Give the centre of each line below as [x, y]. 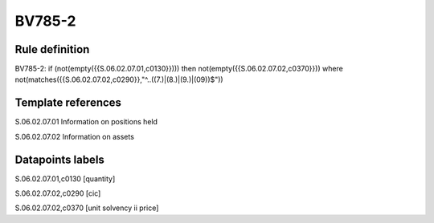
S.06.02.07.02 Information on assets [74, 136]
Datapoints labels [59, 159]
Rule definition [52, 49]
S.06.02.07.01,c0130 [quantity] [65, 178]
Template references [68, 103]
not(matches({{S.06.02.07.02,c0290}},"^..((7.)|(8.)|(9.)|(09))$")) [119, 79]
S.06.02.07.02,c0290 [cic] [58, 193]
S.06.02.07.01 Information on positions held [86, 122]
